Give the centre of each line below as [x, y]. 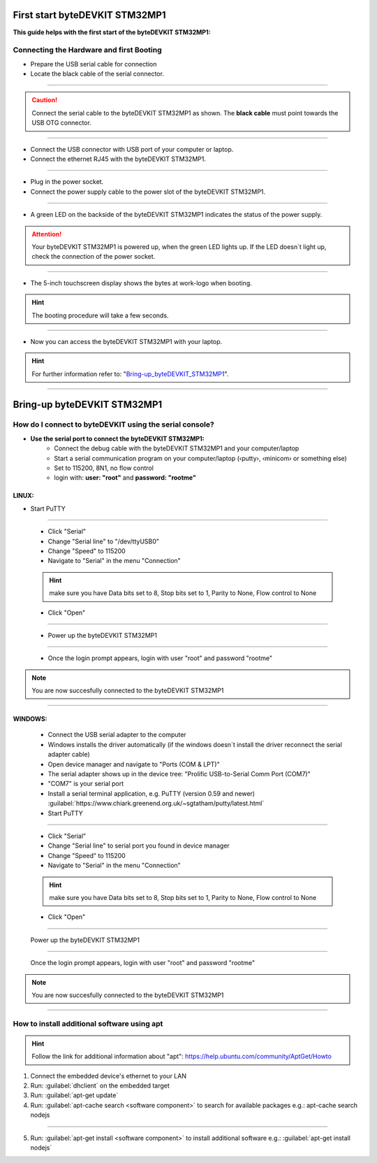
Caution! [45, 100]
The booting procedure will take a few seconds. [100, 315]
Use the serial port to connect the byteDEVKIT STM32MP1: [118, 438]
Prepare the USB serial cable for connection [94, 64]
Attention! [47, 234]
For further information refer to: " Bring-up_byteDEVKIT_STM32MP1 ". [130, 373]
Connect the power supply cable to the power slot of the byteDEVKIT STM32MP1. [148, 192]
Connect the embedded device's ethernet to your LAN [108, 1076]
